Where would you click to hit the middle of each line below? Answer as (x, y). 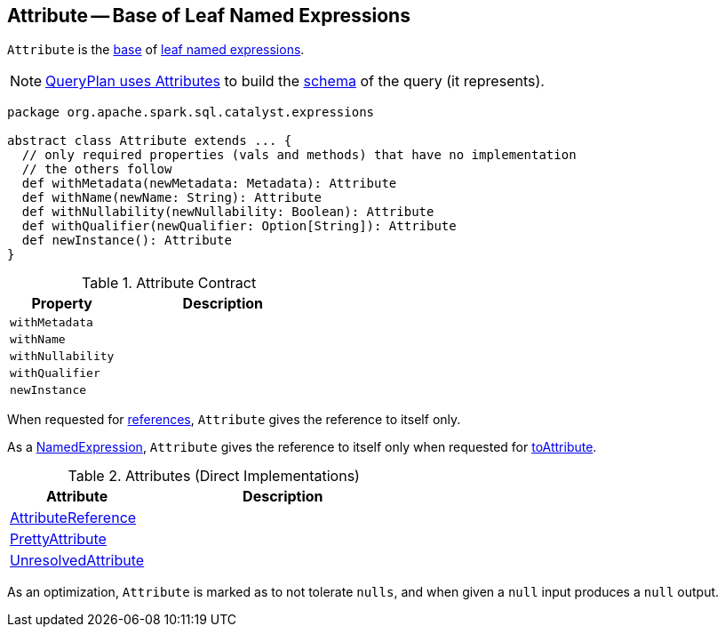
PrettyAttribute (58, 539)
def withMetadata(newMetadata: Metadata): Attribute (209, 184)
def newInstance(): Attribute (127, 241)
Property (62, 304)
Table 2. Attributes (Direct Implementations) (214, 476)
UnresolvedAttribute (77, 561)
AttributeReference (73, 518)
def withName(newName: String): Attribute (172, 198)
